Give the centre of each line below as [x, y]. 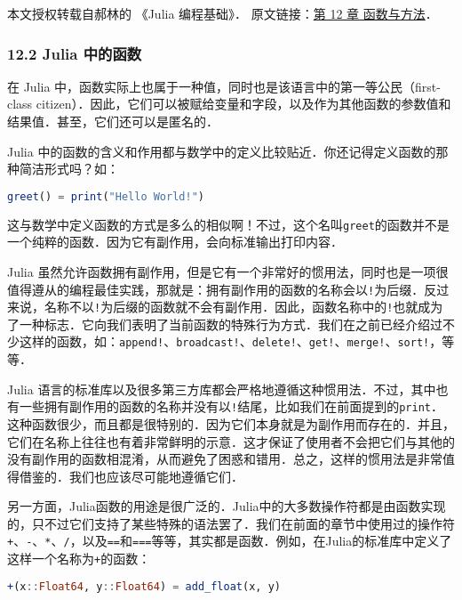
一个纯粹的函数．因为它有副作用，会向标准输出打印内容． [175, 242]
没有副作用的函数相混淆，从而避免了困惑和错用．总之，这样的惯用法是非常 [225, 459]
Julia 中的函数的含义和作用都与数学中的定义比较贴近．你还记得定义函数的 [222, 151]
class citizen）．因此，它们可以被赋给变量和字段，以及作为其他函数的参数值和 [229, 104]
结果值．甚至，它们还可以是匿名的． [113, 121]
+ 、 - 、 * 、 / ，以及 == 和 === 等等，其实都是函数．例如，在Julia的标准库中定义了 [230, 541]
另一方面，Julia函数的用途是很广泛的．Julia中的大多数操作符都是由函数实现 [227, 506]
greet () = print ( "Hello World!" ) [106, 196]
